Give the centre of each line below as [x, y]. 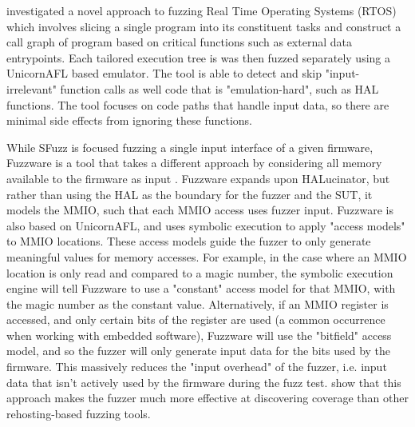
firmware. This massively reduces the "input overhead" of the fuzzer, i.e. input [197, 367]
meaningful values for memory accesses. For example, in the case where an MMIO [207, 256]
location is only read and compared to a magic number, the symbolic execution [200, 272]
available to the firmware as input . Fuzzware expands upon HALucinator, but [198, 178]
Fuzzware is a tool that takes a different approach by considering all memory [194, 163]
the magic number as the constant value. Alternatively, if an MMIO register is [198, 303]
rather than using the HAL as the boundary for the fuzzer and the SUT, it [190, 194]
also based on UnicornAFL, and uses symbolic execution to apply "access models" [206, 225]
